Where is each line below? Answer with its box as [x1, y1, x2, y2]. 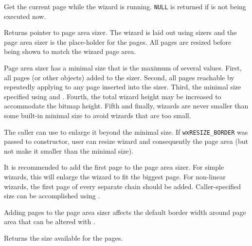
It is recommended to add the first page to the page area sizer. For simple [4, 162, 224, 172]
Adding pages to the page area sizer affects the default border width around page [4, 207, 246, 217]
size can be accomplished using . [4, 191, 100, 201]
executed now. [4, 11, 46, 21]
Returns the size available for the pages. [4, 233, 123, 243]
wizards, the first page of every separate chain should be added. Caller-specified [4, 181, 241, 191]
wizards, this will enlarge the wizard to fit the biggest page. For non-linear [4, 172, 226, 182]
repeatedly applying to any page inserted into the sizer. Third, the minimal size [4, 82, 241, 92]
